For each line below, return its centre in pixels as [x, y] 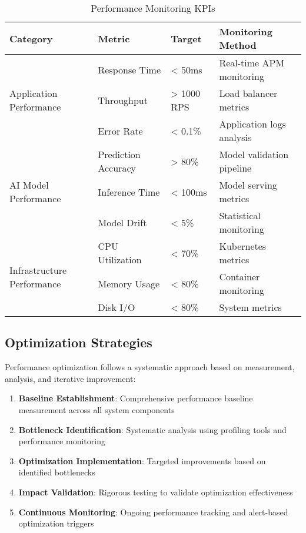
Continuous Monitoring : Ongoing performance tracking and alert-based [153, 512]
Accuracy [117, 168]
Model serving [248, 185]
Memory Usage [129, 283]
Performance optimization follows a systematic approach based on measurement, [150, 367]
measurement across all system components [97, 409]
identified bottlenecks [57, 472]
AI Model [29, 185]
